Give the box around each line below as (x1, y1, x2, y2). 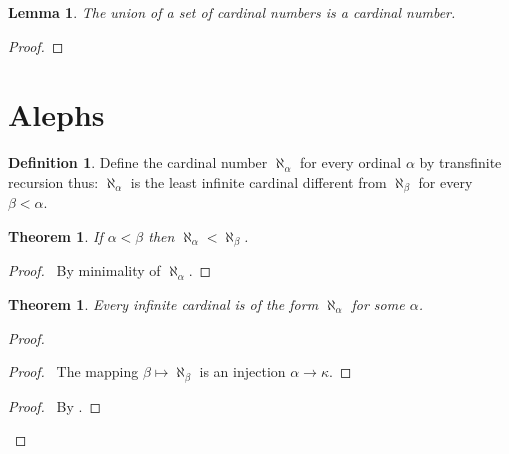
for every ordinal (299, 152, 402, 173)
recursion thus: (8, 171, 99, 192)
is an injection (199, 361, 286, 382)
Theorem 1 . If (8, 225, 103, 246)
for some (351, 294, 405, 314)
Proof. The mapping (8, 361, 139, 382)
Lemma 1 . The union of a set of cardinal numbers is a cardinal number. (8, 2, 456, 22)
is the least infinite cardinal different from (130, 171, 387, 192)
